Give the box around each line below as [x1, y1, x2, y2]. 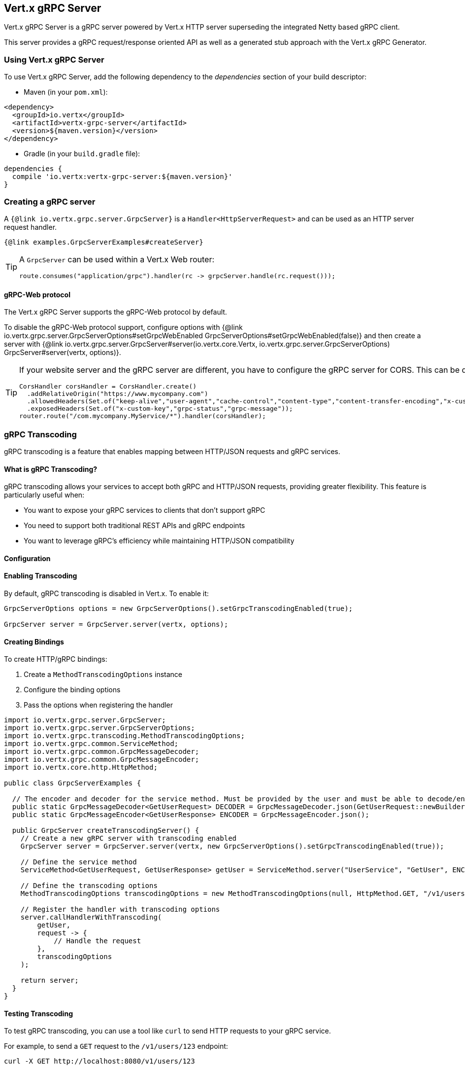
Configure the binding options [24, 685, 121, 694]
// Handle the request [54, 937, 141, 945]
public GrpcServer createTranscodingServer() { [12, 826, 199, 835]
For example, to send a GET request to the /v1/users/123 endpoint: [4, 1042, 228, 1051]
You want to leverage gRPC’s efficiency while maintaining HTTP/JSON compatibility [24, 536, 295, 545]
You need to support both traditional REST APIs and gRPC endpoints [24, 521, 245, 530]
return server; [20, 976, 79, 985]
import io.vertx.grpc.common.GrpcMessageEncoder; [4, 755, 199, 764]
